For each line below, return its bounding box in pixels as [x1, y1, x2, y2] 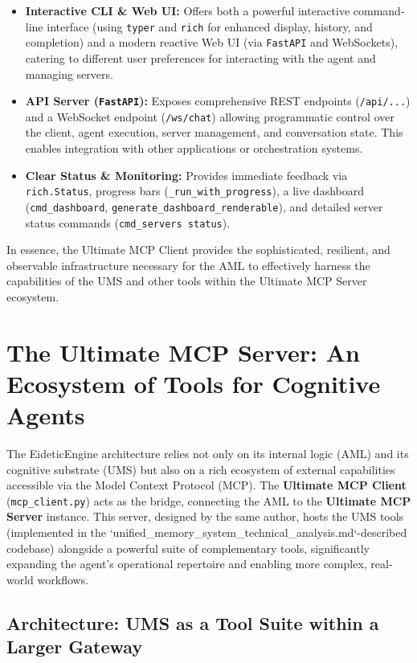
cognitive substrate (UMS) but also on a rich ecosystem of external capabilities [6, 460, 395, 477]
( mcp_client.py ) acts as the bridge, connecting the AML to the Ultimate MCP [6, 492, 411, 509]
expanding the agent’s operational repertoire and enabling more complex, [6, 555, 367, 572]
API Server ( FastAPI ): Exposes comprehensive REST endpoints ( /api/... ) [25, 92, 411, 109]
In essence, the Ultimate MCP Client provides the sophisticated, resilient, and [6, 241, 390, 258]
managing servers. [25, 65, 113, 82]
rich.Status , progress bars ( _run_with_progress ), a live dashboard [25, 182, 364, 199]
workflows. [37, 571, 89, 587]
